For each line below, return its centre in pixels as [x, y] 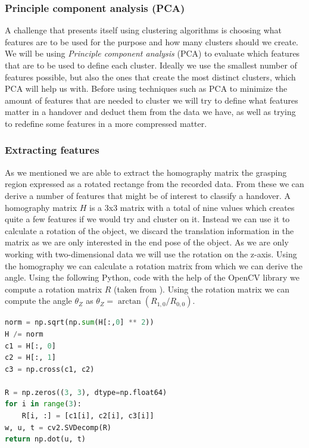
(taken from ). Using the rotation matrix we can [202, 289]
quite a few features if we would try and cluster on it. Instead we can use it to [147, 219]
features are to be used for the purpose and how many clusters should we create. [152, 41]
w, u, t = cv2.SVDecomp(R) [58, 427]
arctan [129, 302]
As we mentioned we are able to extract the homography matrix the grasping [146, 172]
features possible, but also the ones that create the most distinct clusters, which [150, 77]
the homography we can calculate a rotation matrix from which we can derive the [154, 265]
